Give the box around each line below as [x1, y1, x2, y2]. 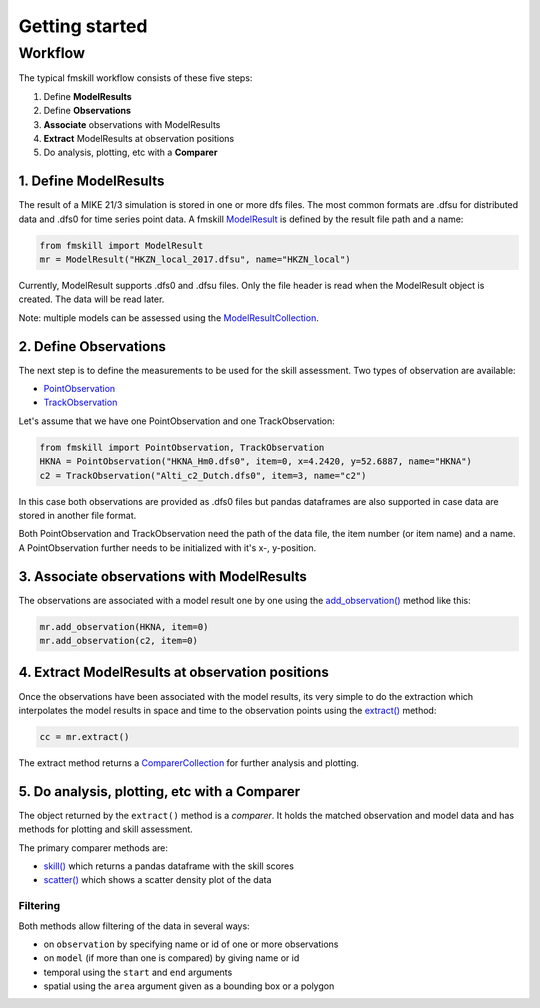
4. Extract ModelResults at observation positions [18, 664, 329, 681]
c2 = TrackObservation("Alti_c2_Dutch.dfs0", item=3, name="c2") [39, 470, 367, 481]
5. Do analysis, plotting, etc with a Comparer [18, 783, 300, 800]
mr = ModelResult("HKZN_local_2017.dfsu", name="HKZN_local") [39, 254, 351, 265]
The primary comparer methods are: [18, 841, 169, 854]
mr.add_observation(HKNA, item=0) [39, 621, 209, 632]
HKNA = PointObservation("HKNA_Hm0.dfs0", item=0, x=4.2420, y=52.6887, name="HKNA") [39, 456, 472, 467]
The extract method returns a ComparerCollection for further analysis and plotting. [18, 756, 360, 769]
